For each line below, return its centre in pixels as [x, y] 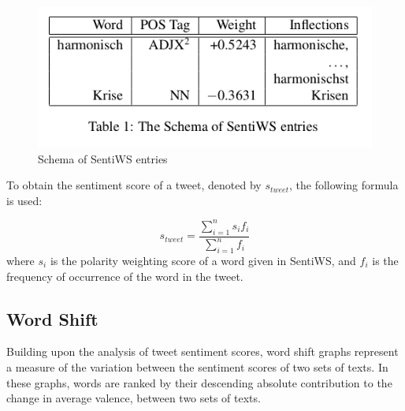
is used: [24, 200]
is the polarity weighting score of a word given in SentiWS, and [203, 260]
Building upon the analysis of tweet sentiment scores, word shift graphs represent [202, 351]
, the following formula [344, 185]
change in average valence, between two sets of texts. [134, 398]
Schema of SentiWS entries [103, 158]
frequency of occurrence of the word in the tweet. [125, 276]
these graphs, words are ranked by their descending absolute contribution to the [199, 382]
